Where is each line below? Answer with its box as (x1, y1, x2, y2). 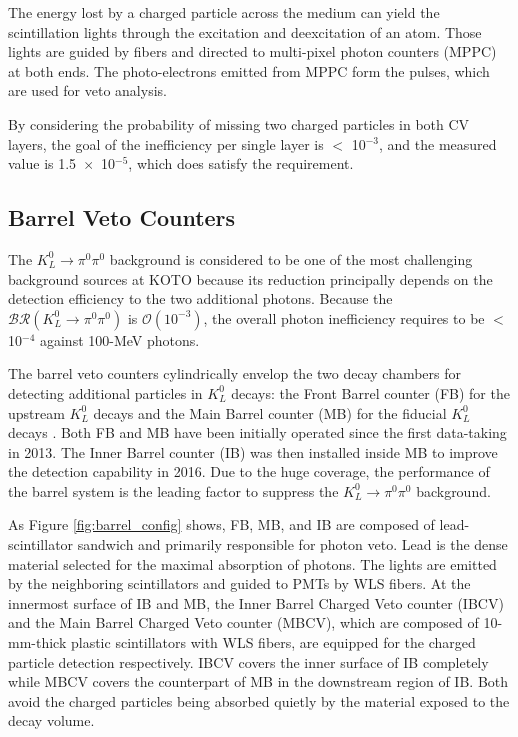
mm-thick (8, 632, 67, 653)
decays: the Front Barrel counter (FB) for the (231, 382, 510, 403)
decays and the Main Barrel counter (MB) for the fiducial (93, 402, 447, 423)
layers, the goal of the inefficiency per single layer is (8, 133, 324, 154)
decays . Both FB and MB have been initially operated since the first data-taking (8, 422, 507, 443)
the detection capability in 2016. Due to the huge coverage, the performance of (8, 461, 490, 482)
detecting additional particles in (8, 382, 203, 403)
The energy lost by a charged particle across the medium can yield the (8, 2, 440, 22)
